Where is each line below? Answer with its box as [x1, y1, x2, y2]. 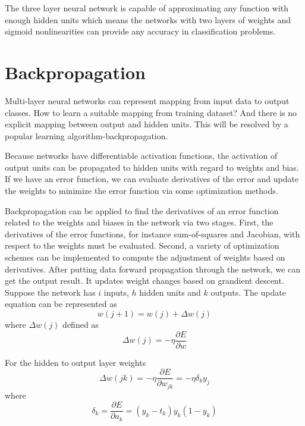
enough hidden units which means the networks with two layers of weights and [5, 13, 291, 26]
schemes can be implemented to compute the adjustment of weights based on [5, 251, 285, 264]
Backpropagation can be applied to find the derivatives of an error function [5, 204, 279, 217]
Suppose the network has [5, 286, 96, 298]
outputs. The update [210, 286, 286, 298]
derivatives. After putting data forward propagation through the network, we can [5, 262, 301, 275]
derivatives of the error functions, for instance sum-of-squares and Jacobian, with [5, 227, 300, 240]
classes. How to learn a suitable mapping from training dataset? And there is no [5, 106, 297, 118]
